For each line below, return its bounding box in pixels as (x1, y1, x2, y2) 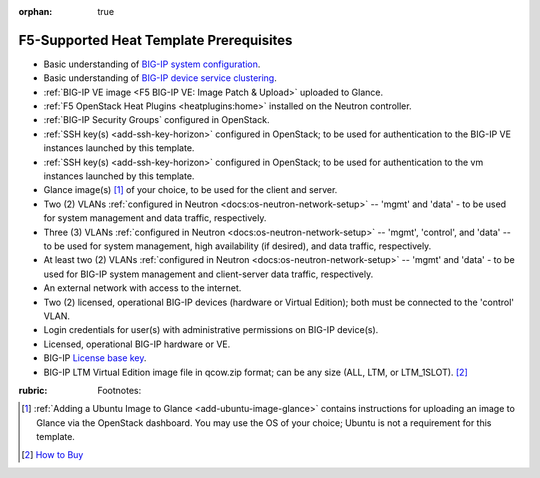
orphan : (18, 6, 53, 17)
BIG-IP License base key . (43, 352, 147, 364)
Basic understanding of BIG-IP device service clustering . (43, 72, 277, 84)
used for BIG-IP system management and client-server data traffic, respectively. (43, 268, 374, 280)
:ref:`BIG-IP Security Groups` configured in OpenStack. (43, 114, 270, 126)
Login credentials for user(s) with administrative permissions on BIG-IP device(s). (43, 324, 379, 336)
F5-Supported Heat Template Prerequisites (18, 31, 293, 49)
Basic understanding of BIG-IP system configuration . (43, 58, 261, 70)
